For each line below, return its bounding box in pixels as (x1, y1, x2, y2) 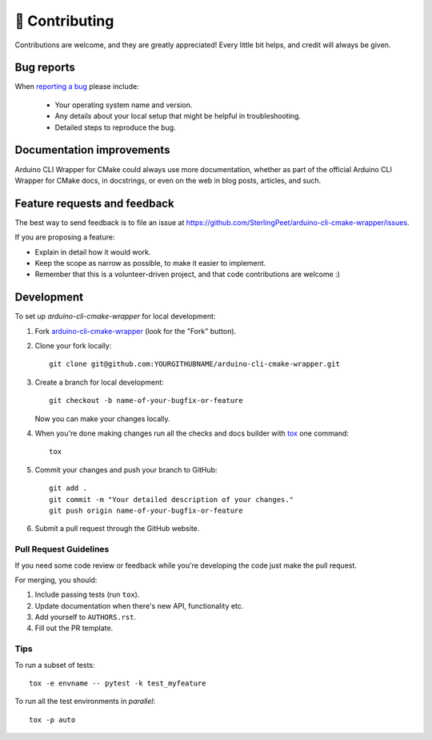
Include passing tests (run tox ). (34, 589, 140, 600)
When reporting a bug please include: (14, 82, 139, 91)
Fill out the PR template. (34, 623, 114, 633)
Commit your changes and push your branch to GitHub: (34, 465, 218, 474)
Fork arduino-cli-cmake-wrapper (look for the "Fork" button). (34, 326, 237, 336)
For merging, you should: (14, 575, 98, 585)
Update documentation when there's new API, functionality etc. (34, 601, 244, 610)
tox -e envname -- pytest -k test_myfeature (29, 679, 207, 688)
